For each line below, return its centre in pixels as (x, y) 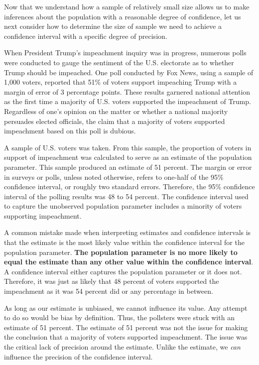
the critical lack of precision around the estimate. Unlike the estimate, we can (122, 347)
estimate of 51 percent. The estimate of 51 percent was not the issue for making (126, 327)
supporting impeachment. (43, 215)
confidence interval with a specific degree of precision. (86, 36)
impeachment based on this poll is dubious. (70, 131)
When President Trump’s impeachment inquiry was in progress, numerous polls (125, 53)
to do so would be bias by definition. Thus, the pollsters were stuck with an (119, 317)
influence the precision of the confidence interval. (78, 356)
